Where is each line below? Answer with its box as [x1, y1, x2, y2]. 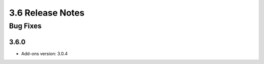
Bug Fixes [9, 21, 42, 30]
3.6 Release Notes [9, 7, 85, 18]
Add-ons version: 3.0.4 [21, 50, 68, 56]
